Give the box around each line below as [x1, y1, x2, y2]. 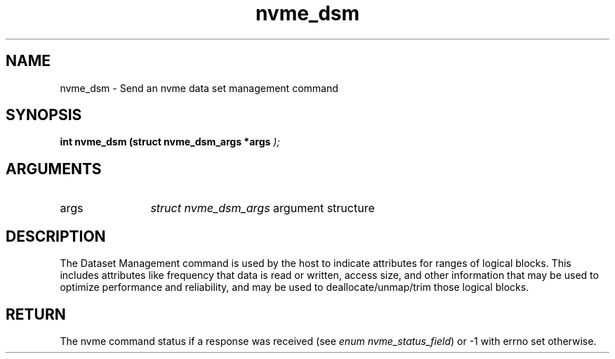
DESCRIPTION [6, 227, 106, 245]
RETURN [6, 305, 66, 323]
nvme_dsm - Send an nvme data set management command [60, 81, 338, 94]
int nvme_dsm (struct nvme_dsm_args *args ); [60, 136, 280, 148]
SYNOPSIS [6, 106, 82, 124]
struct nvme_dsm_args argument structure [150, 201, 375, 216]
